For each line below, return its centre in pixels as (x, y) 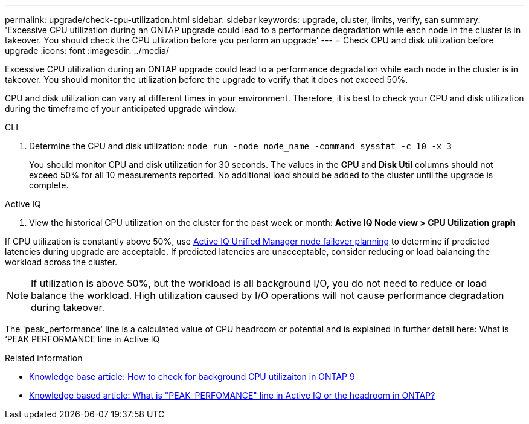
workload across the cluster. (61, 262)
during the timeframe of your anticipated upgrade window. (121, 108)
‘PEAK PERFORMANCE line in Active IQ (82, 339)
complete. (49, 185)
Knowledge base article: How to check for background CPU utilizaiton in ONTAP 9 (192, 377)
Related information (44, 358)
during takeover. (68, 307)
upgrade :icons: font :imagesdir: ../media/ (87, 50)
